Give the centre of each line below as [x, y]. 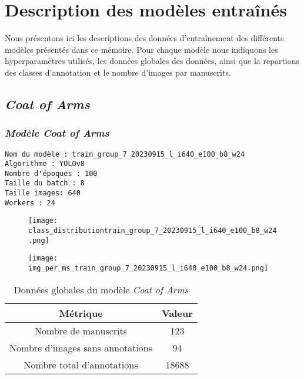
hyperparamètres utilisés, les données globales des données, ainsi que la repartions [152, 61]
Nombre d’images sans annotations [81, 347]
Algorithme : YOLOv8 [45, 164]
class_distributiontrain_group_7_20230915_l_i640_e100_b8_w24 [153, 231]
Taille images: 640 [43, 193]
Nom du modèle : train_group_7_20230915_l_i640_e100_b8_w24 [125, 154]
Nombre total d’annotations [81, 364]
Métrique [81, 313]
